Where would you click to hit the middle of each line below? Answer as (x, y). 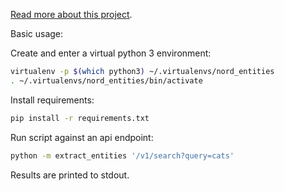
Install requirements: (52, 100)
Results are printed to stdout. (70, 175)
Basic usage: (37, 33)
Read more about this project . (71, 14)
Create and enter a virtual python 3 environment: (111, 53)
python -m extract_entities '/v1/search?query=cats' (122, 155)
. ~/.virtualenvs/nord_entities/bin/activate (106, 80)
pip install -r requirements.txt (80, 118)
